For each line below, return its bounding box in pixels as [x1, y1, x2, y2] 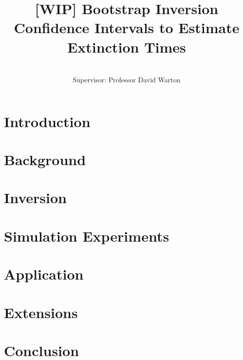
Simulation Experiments [4, 226, 169, 246]
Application [4, 264, 84, 284]
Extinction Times [67, 37, 186, 57]
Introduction [4, 111, 91, 131]
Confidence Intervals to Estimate [14, 18, 240, 38]
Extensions [4, 302, 78, 322]
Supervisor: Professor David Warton [73, 75, 181, 85]
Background [4, 150, 86, 170]
